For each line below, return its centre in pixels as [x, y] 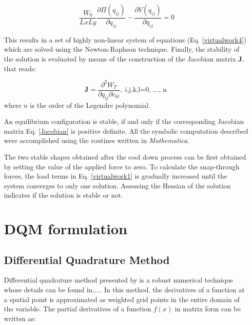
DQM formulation [66, 229]
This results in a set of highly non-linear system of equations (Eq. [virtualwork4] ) [125, 39]
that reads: [20, 68]
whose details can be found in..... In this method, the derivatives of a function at [124, 290]
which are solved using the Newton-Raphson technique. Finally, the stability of [122, 49]
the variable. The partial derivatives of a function [78, 309]
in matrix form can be [208, 309]
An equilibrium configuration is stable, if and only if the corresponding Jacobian [124, 121]
